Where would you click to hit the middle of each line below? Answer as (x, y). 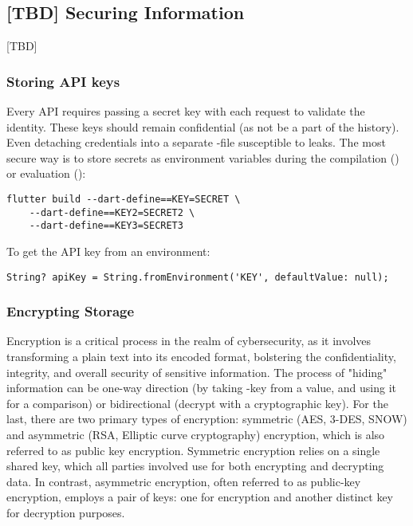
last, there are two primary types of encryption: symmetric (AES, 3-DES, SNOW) (207, 419)
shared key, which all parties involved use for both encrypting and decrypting (195, 466)
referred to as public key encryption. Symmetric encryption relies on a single (193, 450)
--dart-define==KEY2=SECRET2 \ (112, 212)
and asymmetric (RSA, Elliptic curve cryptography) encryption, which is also (196, 434)
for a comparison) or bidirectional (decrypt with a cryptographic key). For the (197, 403)
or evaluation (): (46, 173)
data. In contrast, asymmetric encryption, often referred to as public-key (184, 481)
